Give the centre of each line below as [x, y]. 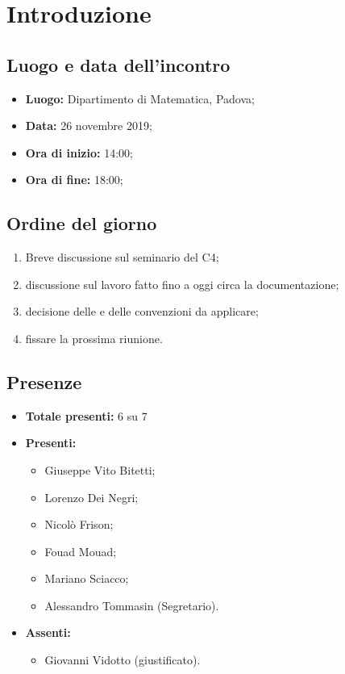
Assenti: [48, 632]
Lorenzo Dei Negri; [91, 497]
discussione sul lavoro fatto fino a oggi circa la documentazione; [182, 284]
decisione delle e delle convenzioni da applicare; [142, 311]
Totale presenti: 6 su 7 [86, 415]
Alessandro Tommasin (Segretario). [132, 605]
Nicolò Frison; [79, 524]
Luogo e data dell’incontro [118, 64]
